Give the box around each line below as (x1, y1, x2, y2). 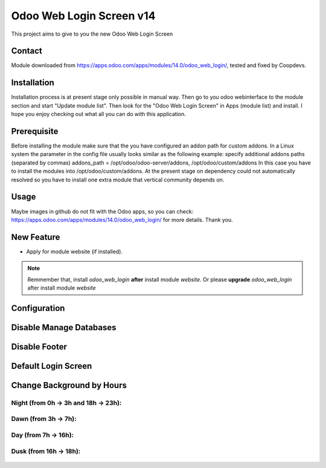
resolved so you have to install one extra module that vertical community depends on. (11, 176, 225, 183)
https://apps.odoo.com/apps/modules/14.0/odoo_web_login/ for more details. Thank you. (11, 216, 234, 223)
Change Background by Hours (11, 380, 127, 390)
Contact (11, 46, 42, 56)
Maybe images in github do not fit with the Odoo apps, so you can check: (11, 207, 194, 215)
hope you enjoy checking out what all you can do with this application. (11, 111, 187, 118)
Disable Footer (11, 342, 68, 352)
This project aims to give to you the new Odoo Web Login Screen (11, 30, 173, 37)
